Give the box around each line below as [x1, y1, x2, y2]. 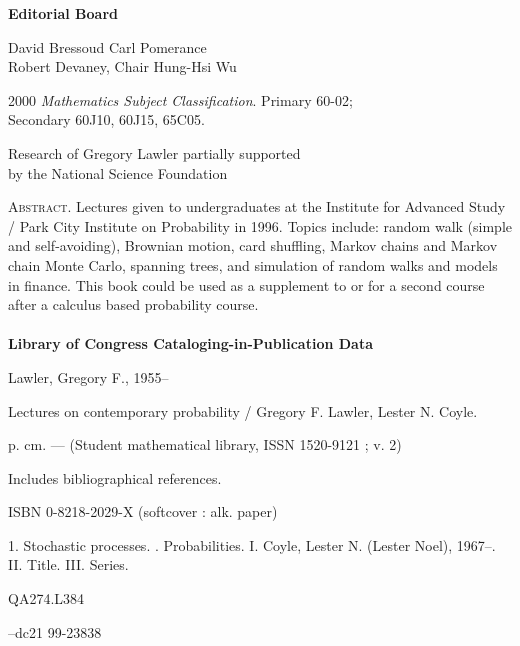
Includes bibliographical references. [8, 467, 222, 488]
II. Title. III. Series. [8, 554, 129, 575]
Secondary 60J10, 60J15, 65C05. [8, 109, 205, 130]
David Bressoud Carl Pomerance [8, 36, 207, 57]
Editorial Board [8, 3, 118, 23]
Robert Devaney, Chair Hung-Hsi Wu [8, 56, 237, 77]
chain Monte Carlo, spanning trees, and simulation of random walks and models [8, 254, 498, 275]
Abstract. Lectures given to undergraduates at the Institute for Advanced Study [8, 196, 506, 217]
